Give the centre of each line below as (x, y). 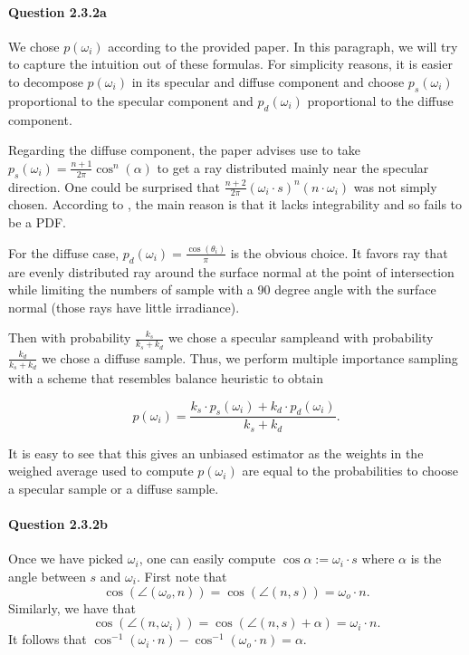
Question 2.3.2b (58, 524)
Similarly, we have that (72, 607)
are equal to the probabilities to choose (350, 471)
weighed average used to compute (101, 471)
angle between (47, 576)
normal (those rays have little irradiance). (124, 307)
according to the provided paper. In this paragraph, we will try (283, 46)
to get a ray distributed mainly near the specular (293, 167)
